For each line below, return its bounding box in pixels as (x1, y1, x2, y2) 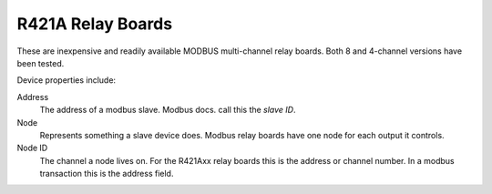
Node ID (16, 142, 48, 154)
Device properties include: (16, 75, 117, 86)
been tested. (16, 57, 65, 68)
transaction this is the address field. (39, 168, 174, 179)
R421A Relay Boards (16, 14, 173, 34)
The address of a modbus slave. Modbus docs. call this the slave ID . (39, 105, 296, 116)
